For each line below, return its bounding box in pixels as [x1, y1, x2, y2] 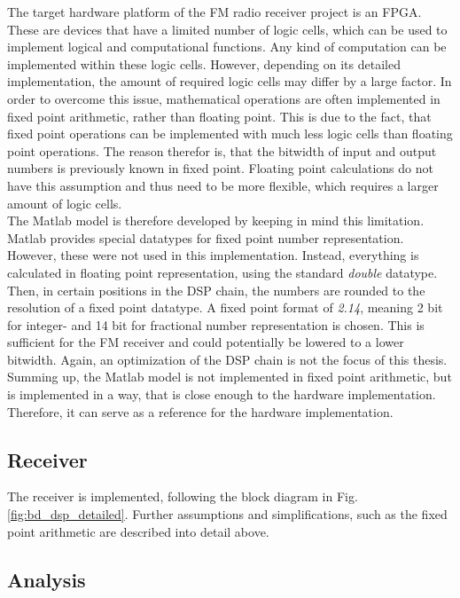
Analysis [7, 565, 86, 593]
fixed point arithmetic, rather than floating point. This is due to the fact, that [7, 106, 432, 125]
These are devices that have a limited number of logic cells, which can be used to [7, 20, 448, 38]
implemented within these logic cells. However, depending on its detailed [7, 54, 401, 73]
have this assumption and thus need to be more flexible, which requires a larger [7, 176, 439, 194]
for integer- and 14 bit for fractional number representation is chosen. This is [7, 315, 425, 334]
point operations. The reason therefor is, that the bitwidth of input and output [7, 141, 437, 160]
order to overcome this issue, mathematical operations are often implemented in [7, 89, 441, 107]
